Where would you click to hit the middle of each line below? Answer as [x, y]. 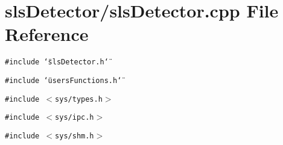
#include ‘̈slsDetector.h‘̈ [57, 62]
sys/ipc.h [75, 118]
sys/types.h [79, 99]
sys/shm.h [75, 136]
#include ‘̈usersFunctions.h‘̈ [63, 80]
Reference [47, 34]
